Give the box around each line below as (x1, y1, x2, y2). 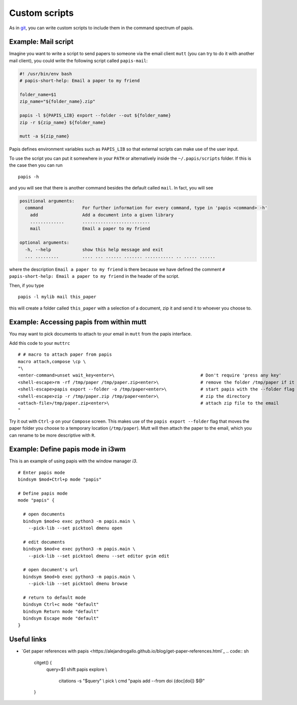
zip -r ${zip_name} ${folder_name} (19, 120, 106, 125)
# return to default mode (23, 594, 86, 600)
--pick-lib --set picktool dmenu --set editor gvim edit (28, 553, 169, 559)
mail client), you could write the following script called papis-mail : (9, 58, 148, 64)
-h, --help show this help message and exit (25, 247, 163, 253)
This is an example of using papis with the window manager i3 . (9, 458, 138, 464)
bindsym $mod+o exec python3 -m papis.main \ (23, 518, 136, 524)
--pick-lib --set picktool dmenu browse (28, 581, 128, 586)
